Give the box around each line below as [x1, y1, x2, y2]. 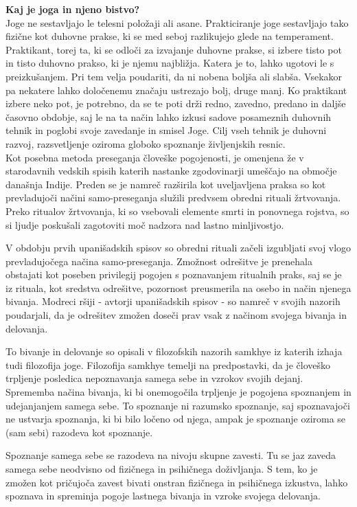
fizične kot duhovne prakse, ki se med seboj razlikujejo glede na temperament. [5, 29, 334, 43]
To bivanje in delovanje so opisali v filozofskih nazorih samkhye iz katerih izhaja [5, 344, 343, 359]
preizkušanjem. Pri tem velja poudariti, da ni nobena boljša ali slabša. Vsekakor [5, 69, 343, 83]
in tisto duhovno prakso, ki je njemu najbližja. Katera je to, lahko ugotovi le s [5, 56, 334, 70]
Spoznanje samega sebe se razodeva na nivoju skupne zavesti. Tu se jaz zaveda [5, 448, 336, 462]
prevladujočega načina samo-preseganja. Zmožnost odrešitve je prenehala [5, 253, 312, 268]
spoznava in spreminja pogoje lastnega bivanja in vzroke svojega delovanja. [5, 488, 321, 503]
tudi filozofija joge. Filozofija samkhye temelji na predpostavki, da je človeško [5, 357, 330, 372]
